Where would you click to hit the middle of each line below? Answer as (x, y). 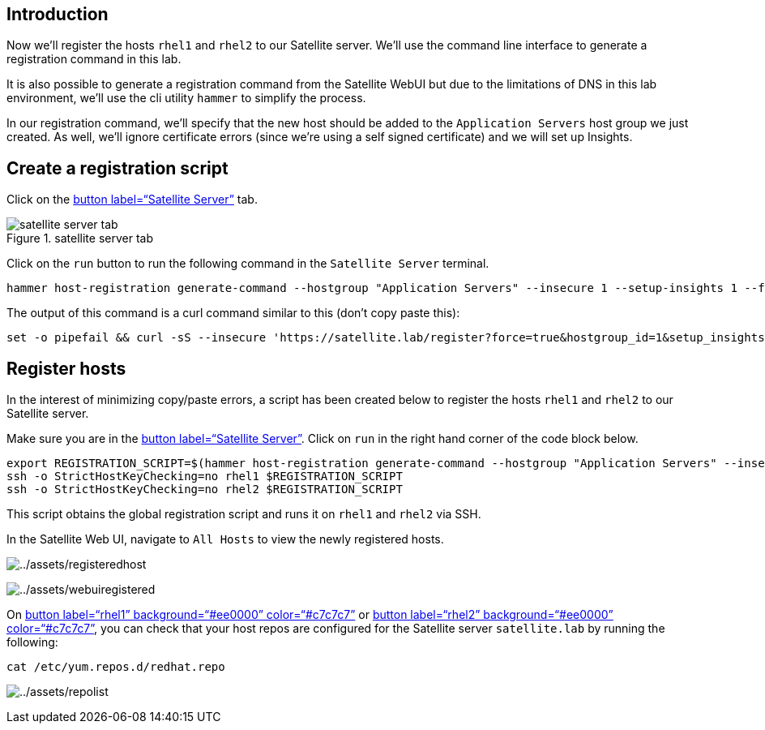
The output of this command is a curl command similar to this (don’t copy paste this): (233, 313)
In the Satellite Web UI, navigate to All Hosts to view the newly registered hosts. (225, 539)
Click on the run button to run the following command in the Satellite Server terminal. (248, 264)
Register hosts (66, 368)
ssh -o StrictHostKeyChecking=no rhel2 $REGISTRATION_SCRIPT (205, 490)
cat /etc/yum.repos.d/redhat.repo (116, 667)
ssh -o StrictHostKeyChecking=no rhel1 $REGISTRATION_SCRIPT (205, 477)
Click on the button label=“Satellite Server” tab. (132, 200)
